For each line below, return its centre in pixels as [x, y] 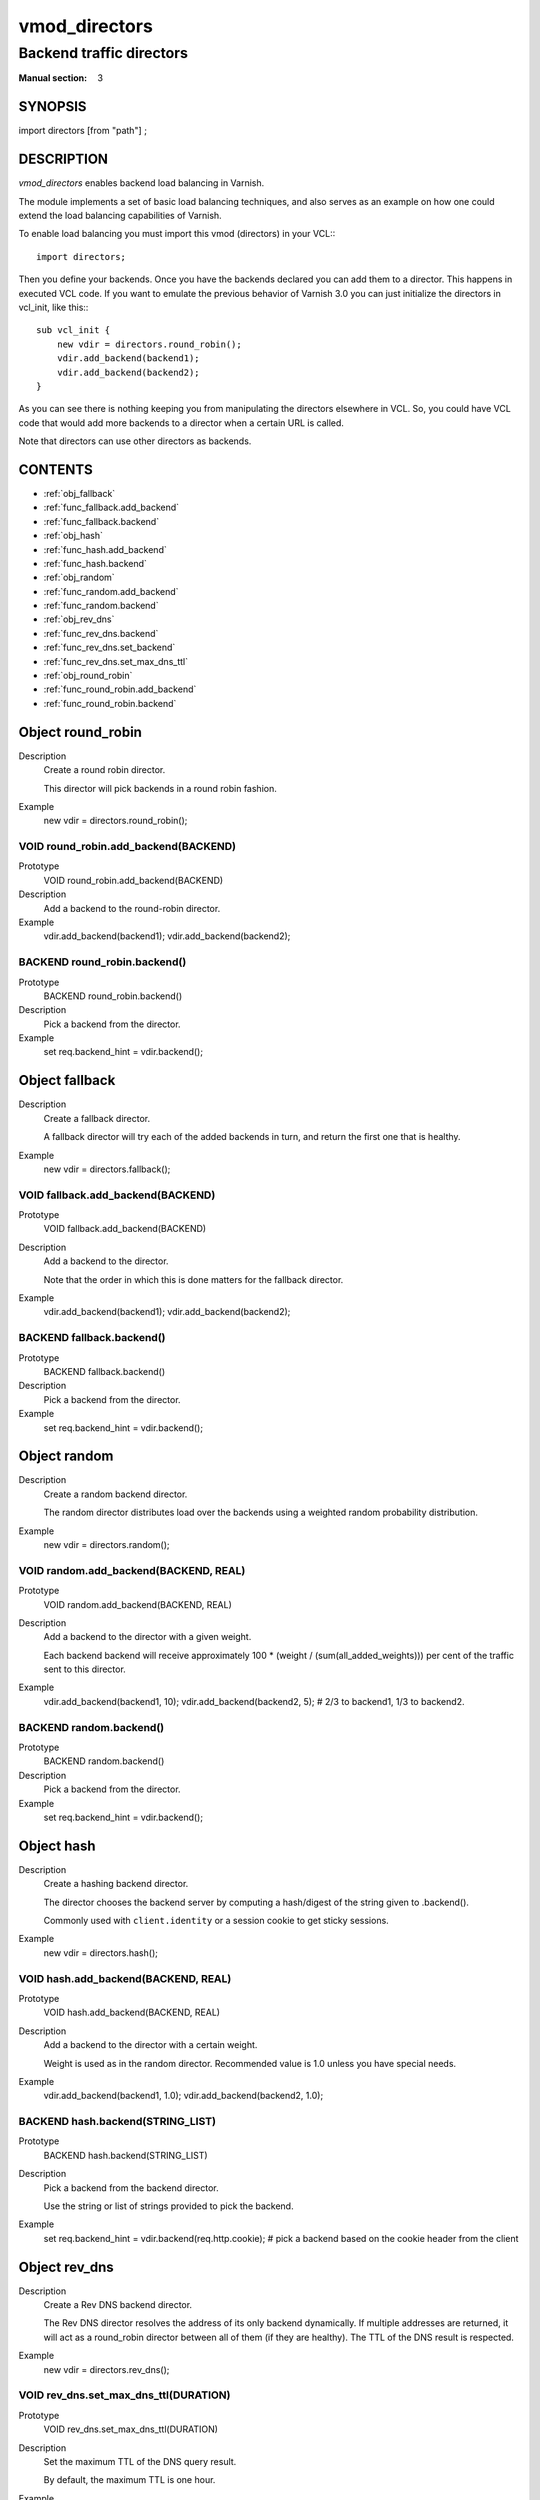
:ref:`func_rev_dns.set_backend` [109, 647]
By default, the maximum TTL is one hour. [129, 2480]
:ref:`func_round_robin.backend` [110, 703]
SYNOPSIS [52, 106]
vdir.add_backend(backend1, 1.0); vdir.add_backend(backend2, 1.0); [183, 2096]
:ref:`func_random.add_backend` [111, 591]
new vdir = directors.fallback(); [107, 1169]
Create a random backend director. [115, 1494]
